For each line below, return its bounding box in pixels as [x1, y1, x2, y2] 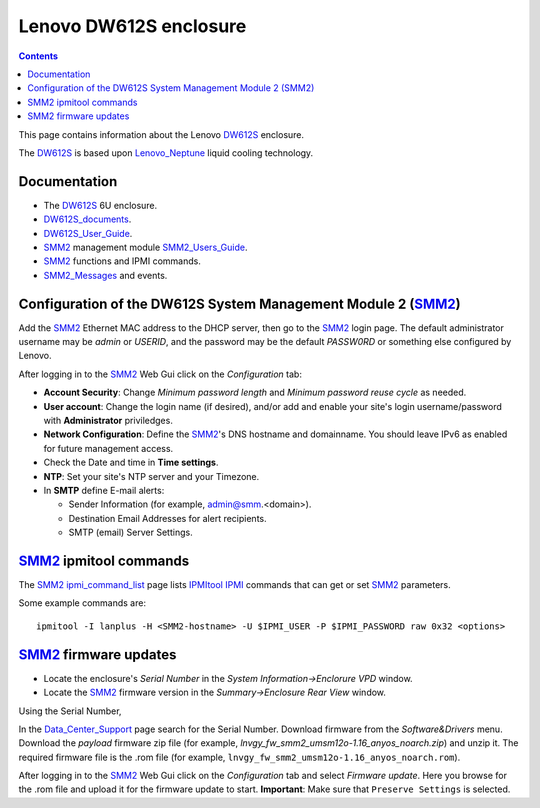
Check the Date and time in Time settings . [43, 456, 219, 469]
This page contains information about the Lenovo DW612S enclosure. [18, 128, 305, 140]
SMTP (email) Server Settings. [68, 526, 194, 539]
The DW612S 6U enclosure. [43, 199, 158, 211]
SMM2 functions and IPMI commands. [43, 255, 202, 267]
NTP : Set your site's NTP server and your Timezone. [43, 470, 260, 482]
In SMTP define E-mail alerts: [43, 484, 165, 496]
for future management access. [43, 442, 174, 454]
